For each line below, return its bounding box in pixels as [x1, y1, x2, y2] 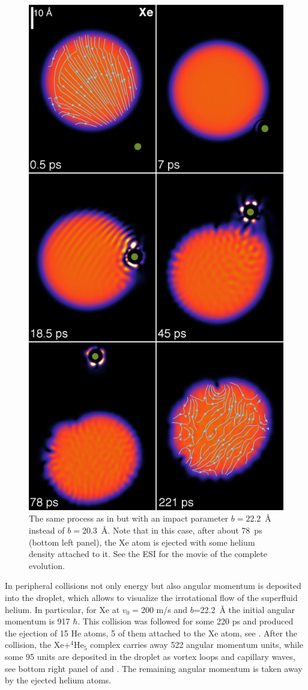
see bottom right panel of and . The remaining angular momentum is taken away [5, 662, 303, 674]
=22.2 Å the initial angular [193, 603, 295, 615]
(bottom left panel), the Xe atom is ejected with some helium [29, 535, 255, 548]
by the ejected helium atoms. [5, 674, 112, 686]
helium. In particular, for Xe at [5, 603, 120, 615]
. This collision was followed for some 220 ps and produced [77, 615, 294, 627]
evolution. [29, 559, 65, 571]
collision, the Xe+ [5, 638, 71, 651]
